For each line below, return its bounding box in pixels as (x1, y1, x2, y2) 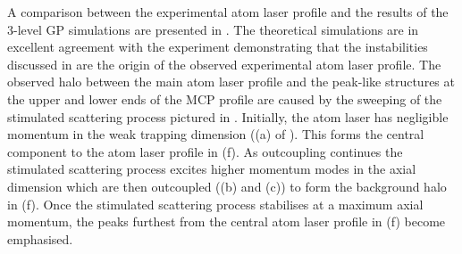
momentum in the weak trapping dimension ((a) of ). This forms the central (7, 125, 424, 143)
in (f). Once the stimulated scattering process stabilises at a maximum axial (7, 194, 424, 213)
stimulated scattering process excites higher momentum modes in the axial (7, 160, 416, 178)
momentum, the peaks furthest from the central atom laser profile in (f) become (7, 212, 446, 231)
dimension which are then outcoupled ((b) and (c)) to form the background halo (7, 176, 447, 195)
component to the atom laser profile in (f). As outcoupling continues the (7, 142, 403, 160)
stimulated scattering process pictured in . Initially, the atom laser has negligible (7, 107, 449, 126)
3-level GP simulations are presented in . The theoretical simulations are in (7, 20, 419, 38)
